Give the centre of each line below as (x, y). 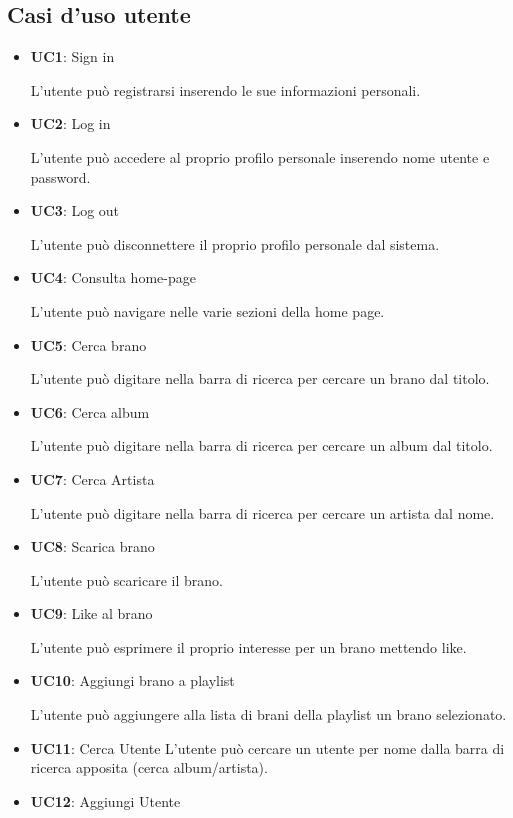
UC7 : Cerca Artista (92, 478)
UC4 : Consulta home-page (113, 277)
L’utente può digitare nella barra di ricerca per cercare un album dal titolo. (261, 445)
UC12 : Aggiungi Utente (105, 800)
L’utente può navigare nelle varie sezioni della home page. (207, 310)
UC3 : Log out (75, 210)
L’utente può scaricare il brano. (126, 579)
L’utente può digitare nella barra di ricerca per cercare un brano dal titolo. (260, 378)
